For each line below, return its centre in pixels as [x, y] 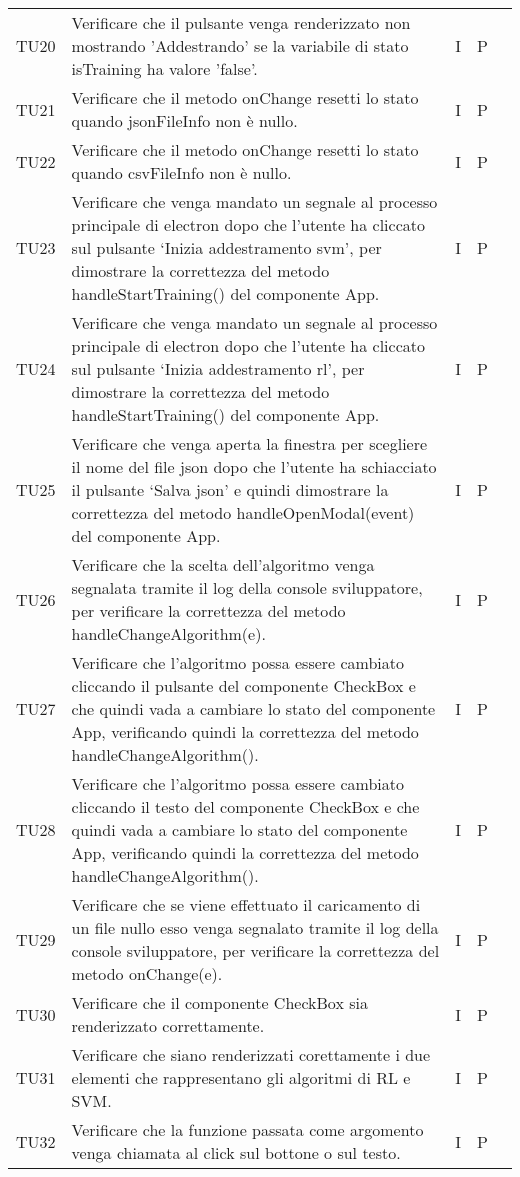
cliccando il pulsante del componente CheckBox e [243, 685]
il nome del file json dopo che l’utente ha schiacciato [254, 466]
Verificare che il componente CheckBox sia [219, 1002]
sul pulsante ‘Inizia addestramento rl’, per [218, 368]
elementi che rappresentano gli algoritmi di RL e [241, 1077]
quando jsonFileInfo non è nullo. [184, 120]
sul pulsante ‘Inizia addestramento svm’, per [226, 247]
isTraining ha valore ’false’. [164, 68]
